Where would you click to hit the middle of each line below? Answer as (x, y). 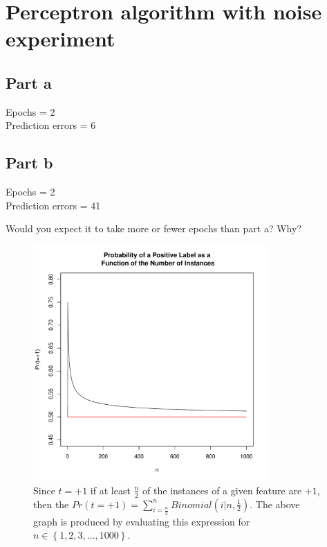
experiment (60, 38)
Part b (29, 163)
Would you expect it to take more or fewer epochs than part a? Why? (153, 228)
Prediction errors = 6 (51, 125)
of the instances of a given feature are (222, 490)
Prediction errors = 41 (53, 205)
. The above (275, 504)
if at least (110, 490)
